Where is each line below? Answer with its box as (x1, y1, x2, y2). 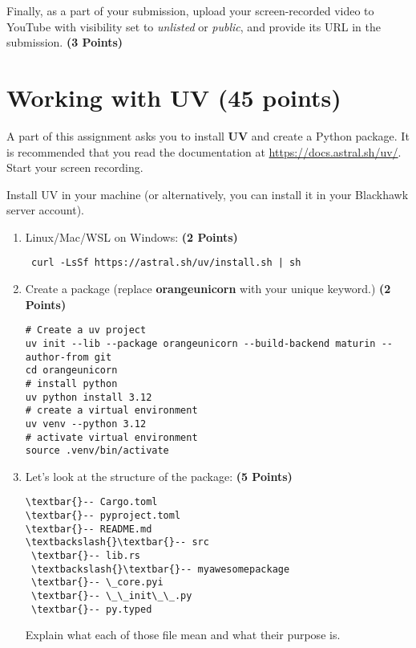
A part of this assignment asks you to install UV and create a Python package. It (6, 127, 410, 144)
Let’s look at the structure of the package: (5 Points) (25, 467, 293, 484)
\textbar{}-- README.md (25, 523, 152, 535)
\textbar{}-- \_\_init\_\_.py (30, 590, 192, 602)
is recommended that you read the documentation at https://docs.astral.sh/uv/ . (6, 143, 402, 160)
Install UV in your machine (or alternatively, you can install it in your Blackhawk (6, 185, 409, 202)
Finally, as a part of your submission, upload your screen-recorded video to (6, 2, 374, 18)
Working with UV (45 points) (6, 80, 341, 113)
